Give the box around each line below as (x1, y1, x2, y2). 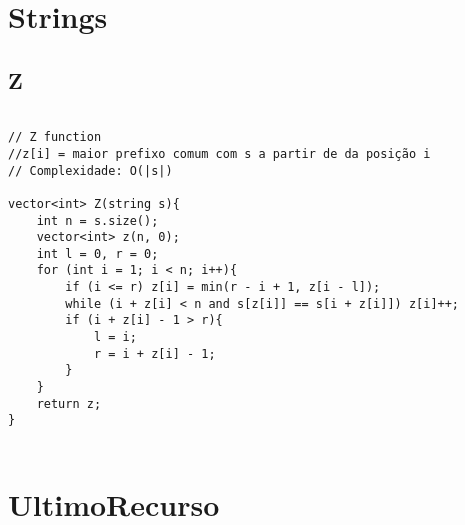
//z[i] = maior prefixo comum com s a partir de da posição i (8, 146, 431, 161)
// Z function (8, 130, 102, 145)
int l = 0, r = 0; (36, 246, 159, 261)
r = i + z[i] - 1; (93, 346, 216, 361)
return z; (36, 396, 102, 411)
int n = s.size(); (36, 213, 159, 228)
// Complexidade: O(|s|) (8, 163, 173, 178)
